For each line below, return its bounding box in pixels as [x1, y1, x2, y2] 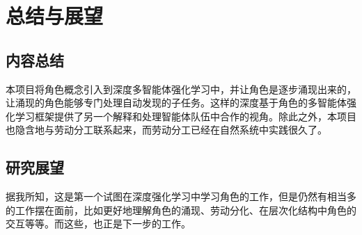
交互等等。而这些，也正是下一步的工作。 [6, 216, 191, 231]
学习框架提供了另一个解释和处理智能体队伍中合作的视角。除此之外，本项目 [15, 108, 356, 123]
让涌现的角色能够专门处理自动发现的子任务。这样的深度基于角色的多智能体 [6, 95, 347, 110]
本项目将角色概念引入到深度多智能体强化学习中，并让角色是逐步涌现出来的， [6, 81, 356, 96]
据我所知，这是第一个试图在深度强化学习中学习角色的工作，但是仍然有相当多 [6, 189, 356, 204]
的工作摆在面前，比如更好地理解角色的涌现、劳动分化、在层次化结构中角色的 [6, 202, 356, 217]
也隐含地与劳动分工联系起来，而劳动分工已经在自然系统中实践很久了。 [6, 122, 327, 137]
